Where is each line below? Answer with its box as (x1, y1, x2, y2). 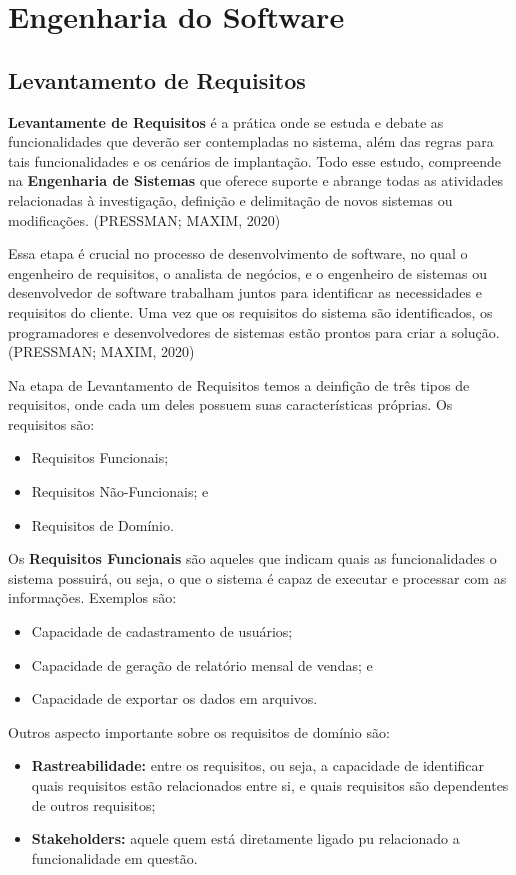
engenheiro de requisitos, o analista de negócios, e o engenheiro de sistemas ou (8, 262, 487, 283)
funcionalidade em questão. (31, 847, 198, 868)
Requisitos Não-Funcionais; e (31, 481, 209, 502)
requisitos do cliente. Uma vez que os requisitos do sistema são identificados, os (8, 301, 493, 322)
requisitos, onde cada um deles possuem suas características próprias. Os (8, 394, 453, 415)
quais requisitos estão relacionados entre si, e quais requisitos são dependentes (31, 775, 509, 796)
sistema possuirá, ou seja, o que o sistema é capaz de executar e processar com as (8, 567, 507, 588)
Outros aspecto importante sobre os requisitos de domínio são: (8, 721, 390, 742)
